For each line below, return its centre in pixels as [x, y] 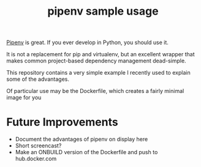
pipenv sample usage [103, 11]
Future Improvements [62, 122]
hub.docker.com [36, 159]
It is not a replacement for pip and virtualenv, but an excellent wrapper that [100, 54]
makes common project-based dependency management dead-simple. [96, 61]
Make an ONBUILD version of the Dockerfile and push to [86, 152]
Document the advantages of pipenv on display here [82, 139]
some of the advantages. [38, 79]
